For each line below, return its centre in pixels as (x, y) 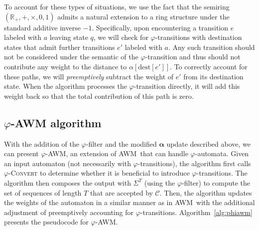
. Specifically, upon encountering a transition (160, 27)
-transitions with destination (198, 37)
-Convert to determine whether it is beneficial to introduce (99, 173)
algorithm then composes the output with (67, 182)
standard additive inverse (42, 27)
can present (21, 153)
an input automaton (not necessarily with (67, 163)
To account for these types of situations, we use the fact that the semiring (117, 6)
